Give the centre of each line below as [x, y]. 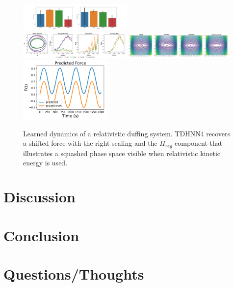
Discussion [39, 197]
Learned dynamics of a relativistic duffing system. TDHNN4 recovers [127, 133]
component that [199, 143]
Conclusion [41, 235]
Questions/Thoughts [74, 273]
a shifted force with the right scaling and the [90, 143]
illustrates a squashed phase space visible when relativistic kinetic [122, 153]
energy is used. [45, 163]
